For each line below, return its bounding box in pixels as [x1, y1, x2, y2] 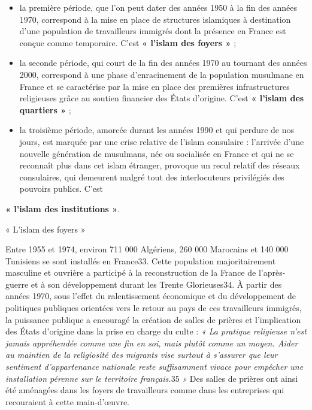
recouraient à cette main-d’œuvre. [5, 395, 130, 408]
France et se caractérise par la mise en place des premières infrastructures [19, 80, 290, 92]
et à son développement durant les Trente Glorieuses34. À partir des [31, 278, 282, 290]
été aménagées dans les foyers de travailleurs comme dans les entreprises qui [5, 384, 284, 396]
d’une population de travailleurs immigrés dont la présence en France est [19, 25, 286, 37]
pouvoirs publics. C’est [19, 182, 103, 195]
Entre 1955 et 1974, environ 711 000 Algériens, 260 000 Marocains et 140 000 [5, 243, 289, 255]
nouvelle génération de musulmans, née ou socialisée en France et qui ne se [19, 147, 294, 159]
